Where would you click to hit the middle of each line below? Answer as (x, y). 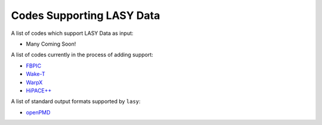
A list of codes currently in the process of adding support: (82, 55)
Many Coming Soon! (51, 44)
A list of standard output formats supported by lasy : (76, 101)
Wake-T (35, 74)
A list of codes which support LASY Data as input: (72, 33)
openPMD (38, 112)
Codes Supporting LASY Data (86, 15)
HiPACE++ (39, 90)
